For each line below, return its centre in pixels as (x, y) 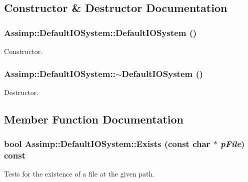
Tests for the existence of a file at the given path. (79, 174)
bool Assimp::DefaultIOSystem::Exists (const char (107, 144)
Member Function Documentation (94, 119)
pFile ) (233, 144)
